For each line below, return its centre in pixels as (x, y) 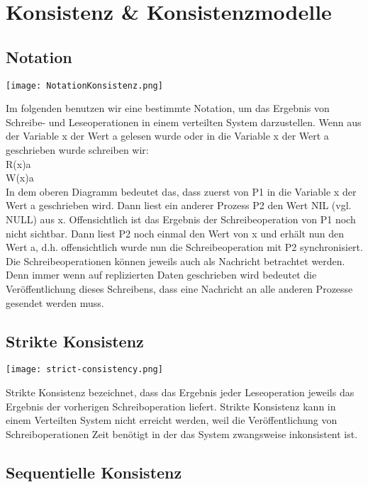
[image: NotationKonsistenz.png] (84, 85)
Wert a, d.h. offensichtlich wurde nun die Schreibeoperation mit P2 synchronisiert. (184, 247)
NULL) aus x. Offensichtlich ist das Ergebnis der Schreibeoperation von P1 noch (181, 219)
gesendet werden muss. (55, 302)
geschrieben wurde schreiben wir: (77, 150)
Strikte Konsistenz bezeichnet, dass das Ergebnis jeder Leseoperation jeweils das (180, 392)
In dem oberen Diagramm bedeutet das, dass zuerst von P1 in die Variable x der (181, 191)
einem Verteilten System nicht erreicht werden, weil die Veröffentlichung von (172, 420)
